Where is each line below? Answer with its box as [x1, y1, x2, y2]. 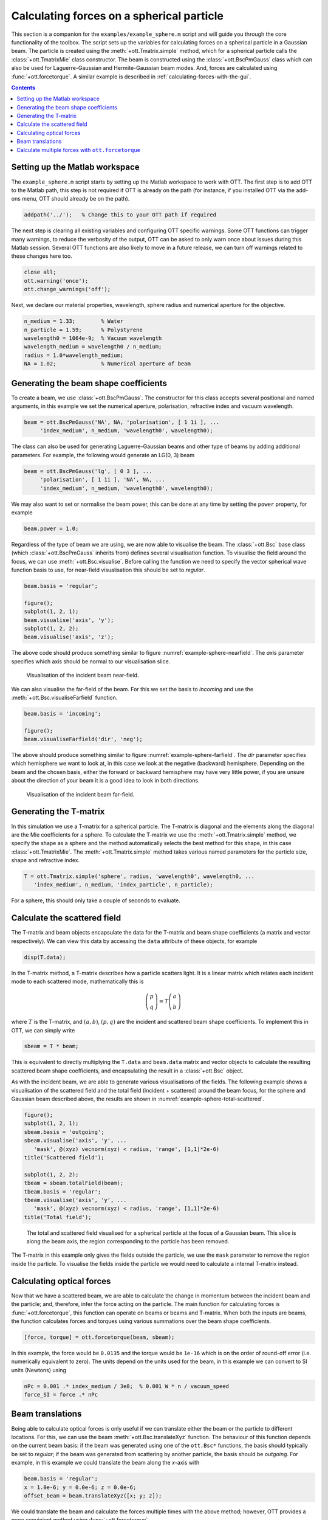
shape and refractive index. [11, 857, 80, 864]
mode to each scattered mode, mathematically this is [11, 978, 144, 985]
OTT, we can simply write [11, 1026, 75, 1034]
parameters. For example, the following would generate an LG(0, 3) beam [11, 451, 194, 458]
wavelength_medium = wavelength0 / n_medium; [24, 344, 162, 350]
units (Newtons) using [11, 1366, 67, 1373]
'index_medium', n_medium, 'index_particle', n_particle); [33, 882, 213, 888]
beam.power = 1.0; [24, 525, 79, 532]
